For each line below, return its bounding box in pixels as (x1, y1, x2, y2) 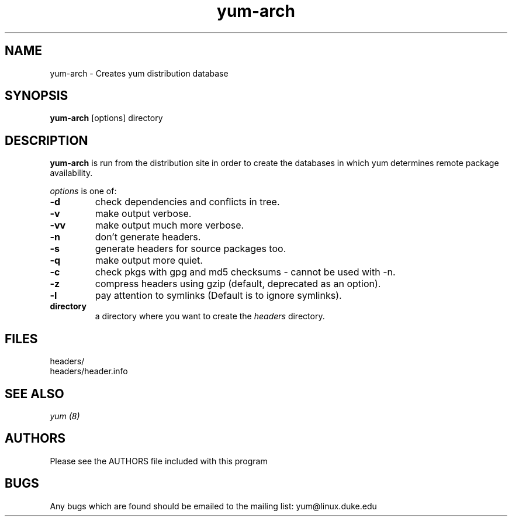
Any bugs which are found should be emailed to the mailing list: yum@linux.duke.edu (50, 501, 377, 511)
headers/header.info (50, 366, 128, 377)
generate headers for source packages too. (95, 243, 286, 255)
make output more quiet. (95, 254, 203, 267)
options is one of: (50, 186, 117, 196)
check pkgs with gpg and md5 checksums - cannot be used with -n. (95, 266, 396, 278)
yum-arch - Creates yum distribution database (50, 68, 229, 78)
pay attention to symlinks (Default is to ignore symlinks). (95, 289, 342, 302)
